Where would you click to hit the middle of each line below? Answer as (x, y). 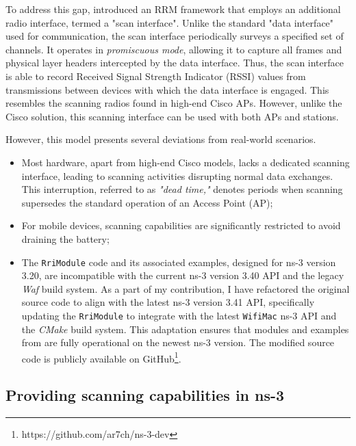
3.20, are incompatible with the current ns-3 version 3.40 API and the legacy (183, 275)
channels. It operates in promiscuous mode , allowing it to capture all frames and (174, 49)
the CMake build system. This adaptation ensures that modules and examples (185, 329)
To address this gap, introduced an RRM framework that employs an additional (173, 9)
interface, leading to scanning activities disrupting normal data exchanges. (177, 175)
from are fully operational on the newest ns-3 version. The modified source (178, 342)
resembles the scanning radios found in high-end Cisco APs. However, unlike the (174, 103)
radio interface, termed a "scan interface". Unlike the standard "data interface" (170, 22)
